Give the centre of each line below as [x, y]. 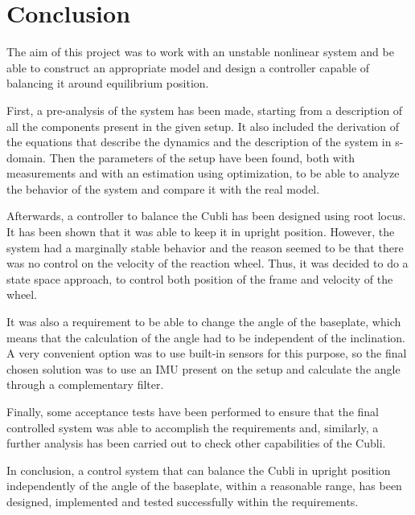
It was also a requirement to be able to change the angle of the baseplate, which [204, 322]
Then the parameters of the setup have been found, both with [202, 157]
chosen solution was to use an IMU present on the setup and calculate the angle [203, 368]
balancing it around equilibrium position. [108, 83]
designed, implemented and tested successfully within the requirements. [183, 501]
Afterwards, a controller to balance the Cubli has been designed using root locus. [206, 216]
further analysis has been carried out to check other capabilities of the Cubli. [196, 443]
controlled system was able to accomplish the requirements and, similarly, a [193, 427]
